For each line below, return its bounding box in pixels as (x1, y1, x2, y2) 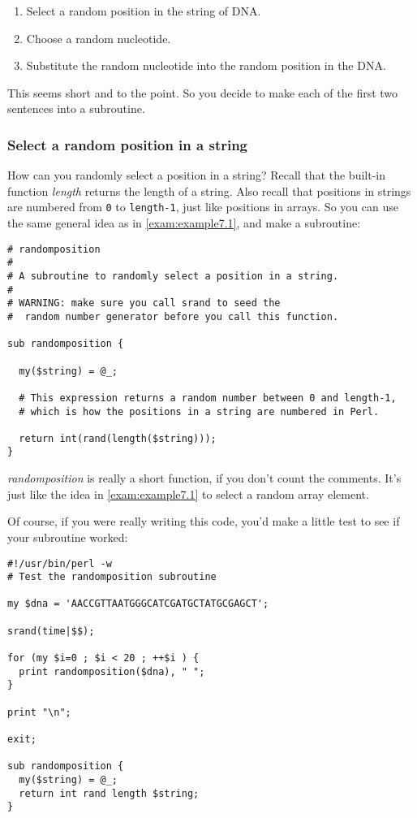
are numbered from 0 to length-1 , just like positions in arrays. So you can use (7, 198, 398, 215)
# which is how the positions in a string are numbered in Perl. (19, 405, 380, 418)
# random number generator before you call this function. (7, 310, 339, 322)
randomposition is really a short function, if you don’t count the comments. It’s (7, 470, 402, 487)
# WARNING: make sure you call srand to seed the (7, 297, 281, 309)
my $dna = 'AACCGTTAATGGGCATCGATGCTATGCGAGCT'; (7, 598, 269, 610)
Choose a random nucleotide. (26, 29, 171, 46)
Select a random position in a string (7, 134, 248, 154)
